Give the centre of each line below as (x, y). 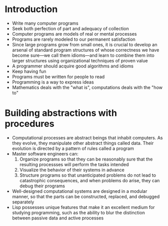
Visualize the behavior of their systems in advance (72, 170)
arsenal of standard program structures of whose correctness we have (86, 50)
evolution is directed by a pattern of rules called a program (73, 148)
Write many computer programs (45, 23)
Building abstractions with (61, 113)
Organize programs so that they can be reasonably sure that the (86, 159)
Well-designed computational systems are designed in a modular (79, 191)
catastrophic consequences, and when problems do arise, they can (90, 180)
